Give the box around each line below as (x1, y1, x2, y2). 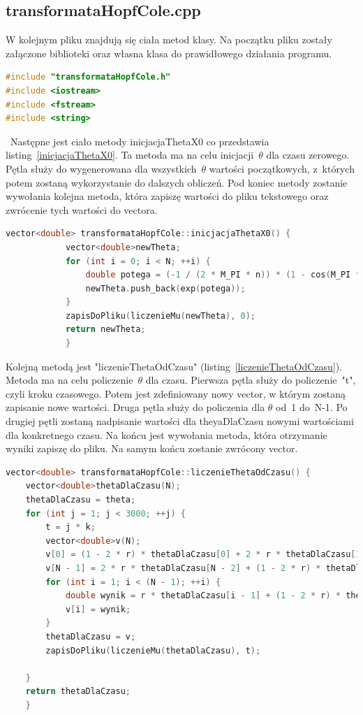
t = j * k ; (45, 522, 96, 533)
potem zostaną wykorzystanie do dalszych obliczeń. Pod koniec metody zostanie (6, 175, 348, 189)
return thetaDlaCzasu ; (25, 686, 131, 697)
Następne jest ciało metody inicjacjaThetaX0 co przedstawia (10, 133, 269, 148)
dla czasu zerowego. (266, 147, 350, 162)
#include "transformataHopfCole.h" (6, 72, 171, 82)
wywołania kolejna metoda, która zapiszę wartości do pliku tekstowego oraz (6, 189, 329, 203)
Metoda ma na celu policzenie (6, 373, 133, 387)
